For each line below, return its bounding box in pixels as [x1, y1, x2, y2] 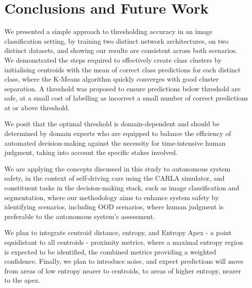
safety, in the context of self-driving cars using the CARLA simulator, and [4, 173, 225, 183]
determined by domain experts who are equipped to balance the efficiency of [4, 128, 231, 138]
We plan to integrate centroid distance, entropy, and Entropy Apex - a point [4, 227, 232, 237]
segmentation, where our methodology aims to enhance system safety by [4, 192, 219, 202]
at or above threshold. [4, 102, 70, 112]
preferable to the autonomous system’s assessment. [4, 211, 155, 221]
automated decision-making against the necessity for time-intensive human [4, 137, 226, 148]
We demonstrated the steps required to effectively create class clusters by [4, 54, 222, 65]
